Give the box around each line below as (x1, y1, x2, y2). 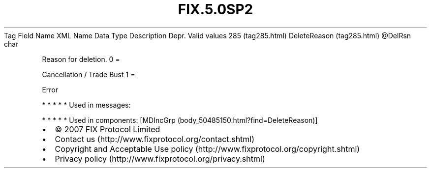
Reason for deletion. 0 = (42, 55, 120, 63)
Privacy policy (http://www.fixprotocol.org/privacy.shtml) (55, 153, 265, 164)
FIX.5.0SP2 (178, 1, 253, 18)
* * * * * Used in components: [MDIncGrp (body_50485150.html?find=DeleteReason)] (42, 115, 318, 124)
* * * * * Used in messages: (42, 100, 131, 109)
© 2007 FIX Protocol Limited (55, 124, 160, 134)
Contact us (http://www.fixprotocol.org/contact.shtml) (55, 134, 255, 144)
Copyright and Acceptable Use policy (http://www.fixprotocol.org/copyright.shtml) (55, 143, 360, 154)
